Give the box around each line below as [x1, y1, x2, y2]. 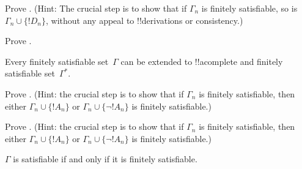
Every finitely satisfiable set [5, 54, 109, 67]
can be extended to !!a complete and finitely [120, 54, 283, 67]
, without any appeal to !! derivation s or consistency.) [46, 13, 243, 26]
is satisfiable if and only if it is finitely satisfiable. [13, 152, 197, 165]
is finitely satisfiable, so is [201, 2, 298, 14]
